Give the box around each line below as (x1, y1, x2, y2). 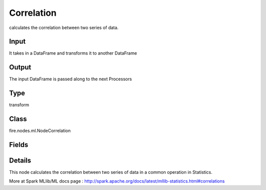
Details (9, 157, 32, 164)
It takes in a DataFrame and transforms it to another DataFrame (9, 50, 137, 56)
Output (9, 63, 32, 71)
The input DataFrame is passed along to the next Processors (9, 76, 133, 82)
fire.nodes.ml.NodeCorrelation (9, 128, 71, 134)
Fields (9, 140, 29, 149)
